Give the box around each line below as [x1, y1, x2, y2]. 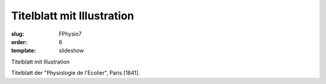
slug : [11, 30, 24, 37]
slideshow [59, 47, 85, 54]
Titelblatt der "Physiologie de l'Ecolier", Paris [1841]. [11, 69, 140, 77]
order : [11, 38, 27, 45]
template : [11, 47, 36, 54]
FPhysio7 [59, 30, 82, 37]
